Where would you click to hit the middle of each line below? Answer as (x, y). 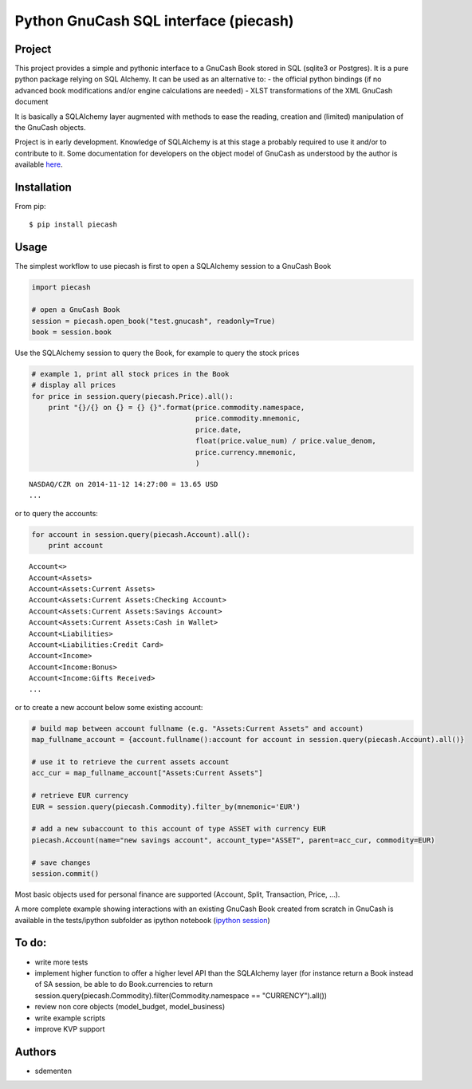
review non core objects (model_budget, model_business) (130, 1007)
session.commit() (65, 873)
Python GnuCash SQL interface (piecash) (154, 21)
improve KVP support (70, 1028)
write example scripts (70, 1018)
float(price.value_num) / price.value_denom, (286, 441)
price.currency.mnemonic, (246, 452)
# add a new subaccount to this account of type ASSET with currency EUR (179, 829)
